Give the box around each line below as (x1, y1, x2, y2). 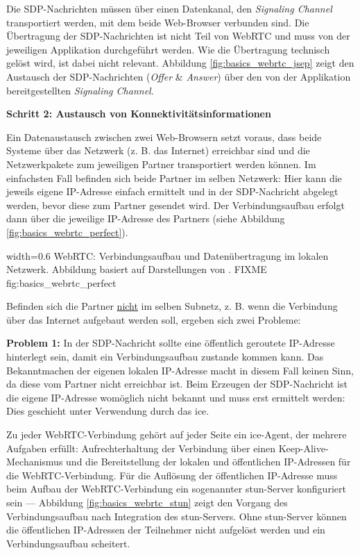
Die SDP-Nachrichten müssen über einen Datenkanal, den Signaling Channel (6, 1, 332, 15)
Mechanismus (6, 454, 63, 469)
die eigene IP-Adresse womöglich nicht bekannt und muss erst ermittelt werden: (6, 390, 345, 404)
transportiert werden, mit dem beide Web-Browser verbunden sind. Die (6, 15, 309, 29)
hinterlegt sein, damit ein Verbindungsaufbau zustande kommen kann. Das (6, 349, 324, 364)
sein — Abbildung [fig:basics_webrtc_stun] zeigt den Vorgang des (6, 495, 288, 509)
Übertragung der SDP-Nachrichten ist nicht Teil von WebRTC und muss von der (6, 28, 350, 43)
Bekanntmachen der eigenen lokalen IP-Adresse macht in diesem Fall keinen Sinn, (6, 363, 354, 377)
